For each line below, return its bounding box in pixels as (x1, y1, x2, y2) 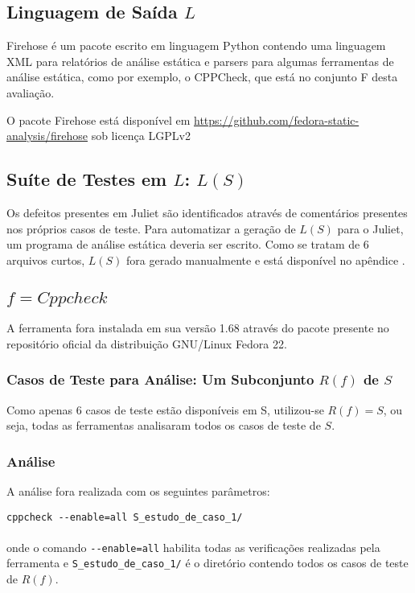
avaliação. (6, 84, 55, 101)
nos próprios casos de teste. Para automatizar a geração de (6, 220, 296, 237)
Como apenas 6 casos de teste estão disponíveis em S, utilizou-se (6, 401, 324, 418)
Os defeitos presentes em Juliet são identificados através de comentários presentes (6, 204, 408, 220)
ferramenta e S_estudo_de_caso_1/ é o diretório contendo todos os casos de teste (6, 554, 409, 571)
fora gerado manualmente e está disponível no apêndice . (126, 251, 405, 268)
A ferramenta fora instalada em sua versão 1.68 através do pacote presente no (6, 319, 389, 336)
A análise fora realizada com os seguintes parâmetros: (6, 482, 270, 499)
